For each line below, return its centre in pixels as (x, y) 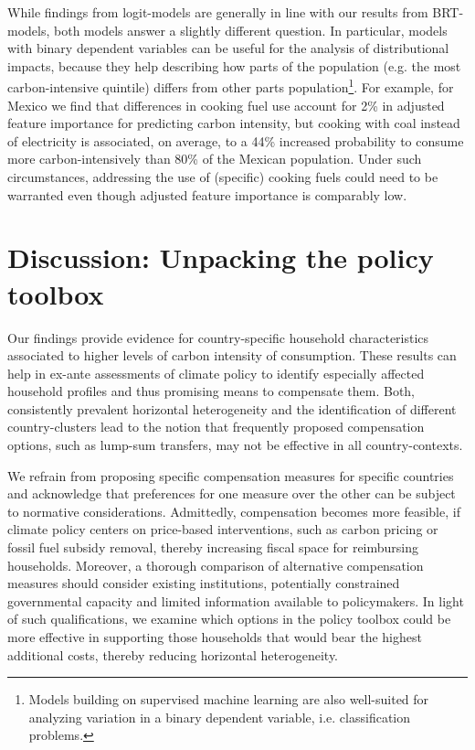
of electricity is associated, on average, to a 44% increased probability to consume (236, 140)
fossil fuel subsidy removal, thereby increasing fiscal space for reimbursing (213, 547)
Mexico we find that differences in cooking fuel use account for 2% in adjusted (226, 105)
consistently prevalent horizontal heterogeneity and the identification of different (232, 408)
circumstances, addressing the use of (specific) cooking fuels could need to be (223, 177)
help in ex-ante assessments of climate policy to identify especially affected (216, 373)
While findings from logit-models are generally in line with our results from (218, 12)
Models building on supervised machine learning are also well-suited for (229, 699)
